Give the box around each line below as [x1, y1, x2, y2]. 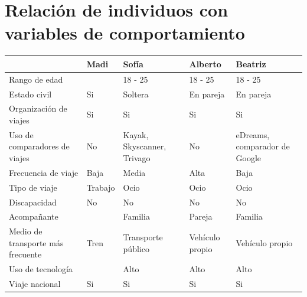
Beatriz [236, 57, 266, 70]
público [123, 242, 149, 254]
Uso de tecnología [9, 263, 73, 275]
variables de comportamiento [5, 21, 245, 45]
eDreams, [236, 128, 270, 141]
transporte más [9, 236, 64, 249]
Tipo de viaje [9, 181, 57, 193]
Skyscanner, [123, 140, 166, 152]
